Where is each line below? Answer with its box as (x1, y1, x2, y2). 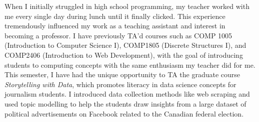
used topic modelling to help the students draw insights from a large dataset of (4, 98, 246, 109)
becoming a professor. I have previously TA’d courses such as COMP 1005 (4, 30, 232, 40)
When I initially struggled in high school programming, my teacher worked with (4, 1, 249, 11)
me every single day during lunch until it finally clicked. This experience (4, 10, 225, 21)
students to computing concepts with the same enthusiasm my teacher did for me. (4, 59, 255, 70)
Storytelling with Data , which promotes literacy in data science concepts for (4, 79, 236, 89)
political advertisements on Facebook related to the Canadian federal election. (4, 108, 244, 119)
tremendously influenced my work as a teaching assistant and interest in (4, 20, 225, 31)
